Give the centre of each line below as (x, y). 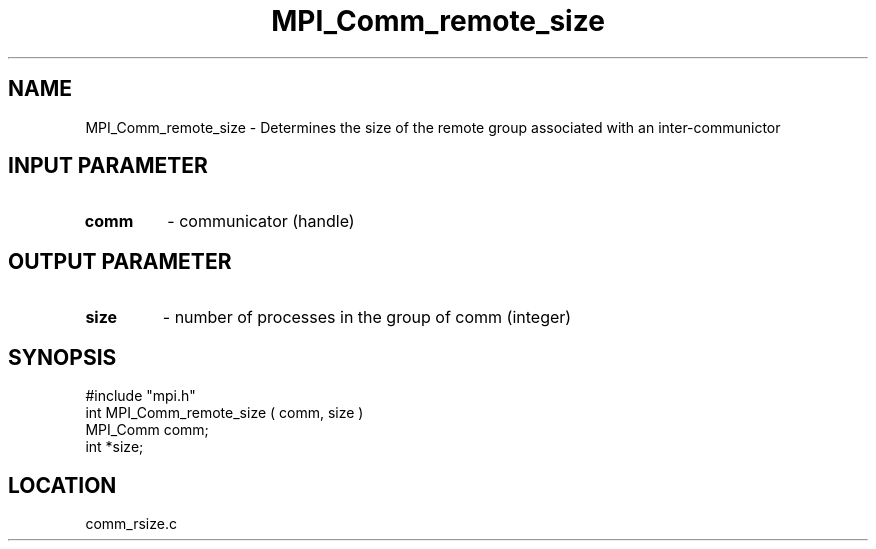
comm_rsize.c (131, 523)
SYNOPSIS (62, 357)
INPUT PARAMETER (108, 166)
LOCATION (62, 485)
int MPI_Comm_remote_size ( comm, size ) (224, 413)
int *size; (114, 447)
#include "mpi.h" (140, 396)
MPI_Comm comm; (147, 430)
